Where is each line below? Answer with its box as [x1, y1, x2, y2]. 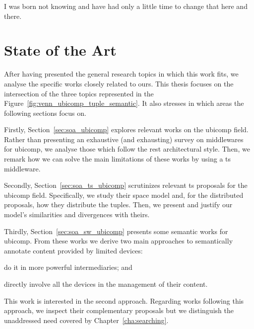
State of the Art [4, 40, 117, 60]
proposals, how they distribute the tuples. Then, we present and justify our [4, 199, 233, 210]
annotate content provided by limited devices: [4, 245, 143, 255]
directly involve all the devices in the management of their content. [4, 279, 208, 289]
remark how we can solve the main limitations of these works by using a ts [4, 154, 231, 164]
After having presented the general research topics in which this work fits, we [4, 69, 239, 79]
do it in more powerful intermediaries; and [4, 262, 132, 272]
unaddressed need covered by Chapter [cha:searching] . [4, 315, 169, 325]
